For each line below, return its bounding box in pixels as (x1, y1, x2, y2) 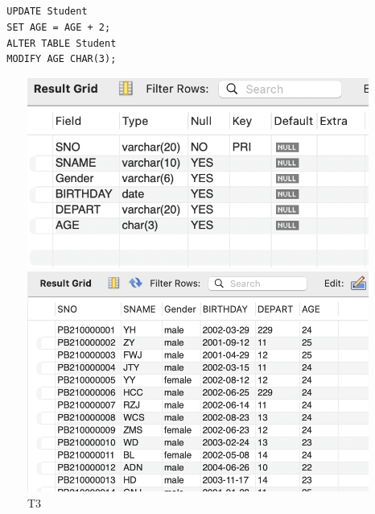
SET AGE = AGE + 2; (6, 21, 111, 33)
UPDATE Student (6, 6, 88, 18)
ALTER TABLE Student (6, 37, 117, 49)
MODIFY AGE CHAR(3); (6, 53, 117, 65)
